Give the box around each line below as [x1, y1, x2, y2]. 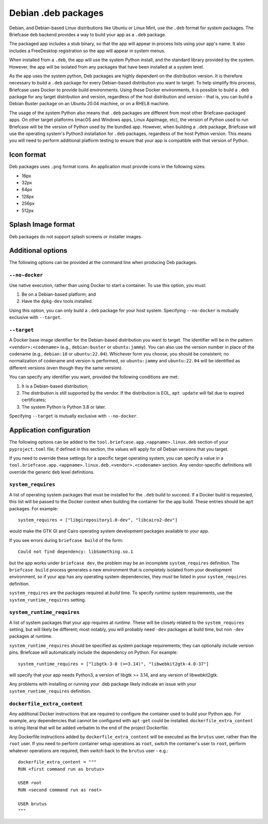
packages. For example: [9, 505, 59, 511]
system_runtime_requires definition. [9, 688, 91, 694]
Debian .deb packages [9, 7, 104, 18]
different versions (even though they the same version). [9, 365, 123, 371]
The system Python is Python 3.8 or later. [21, 404, 106, 410]
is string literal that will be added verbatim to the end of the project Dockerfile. [9, 725, 169, 731]
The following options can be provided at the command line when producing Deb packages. [9, 260, 198, 266]
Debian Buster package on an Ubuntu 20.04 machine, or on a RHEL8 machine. [9, 101, 170, 107]
